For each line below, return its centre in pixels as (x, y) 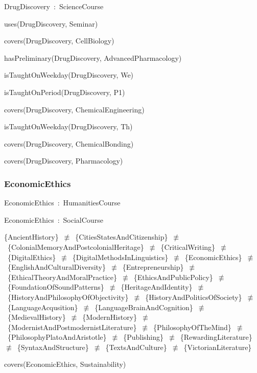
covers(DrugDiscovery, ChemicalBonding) (69, 143)
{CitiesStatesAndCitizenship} (122, 237)
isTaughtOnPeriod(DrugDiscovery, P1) (65, 92)
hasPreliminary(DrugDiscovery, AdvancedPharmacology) (93, 57)
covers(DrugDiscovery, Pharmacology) (64, 161)
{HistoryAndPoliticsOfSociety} (194, 297)
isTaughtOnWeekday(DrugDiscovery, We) (69, 75)
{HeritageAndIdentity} (157, 287)
